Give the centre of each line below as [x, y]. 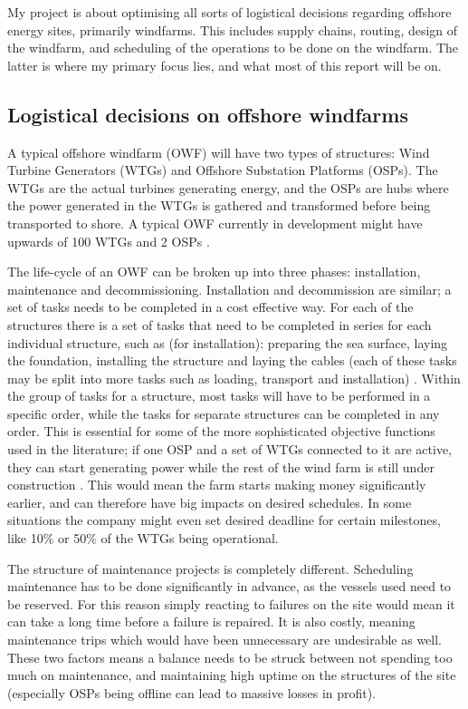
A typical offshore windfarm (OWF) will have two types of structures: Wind [219, 152]
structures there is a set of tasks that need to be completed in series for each [220, 324]
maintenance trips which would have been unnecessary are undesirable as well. [225, 640]
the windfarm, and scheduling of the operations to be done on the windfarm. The [233, 48]
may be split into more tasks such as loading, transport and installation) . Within [234, 378]
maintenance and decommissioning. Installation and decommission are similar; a [229, 289]
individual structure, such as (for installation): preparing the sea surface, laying [228, 342]
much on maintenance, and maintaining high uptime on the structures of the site [232, 675]
